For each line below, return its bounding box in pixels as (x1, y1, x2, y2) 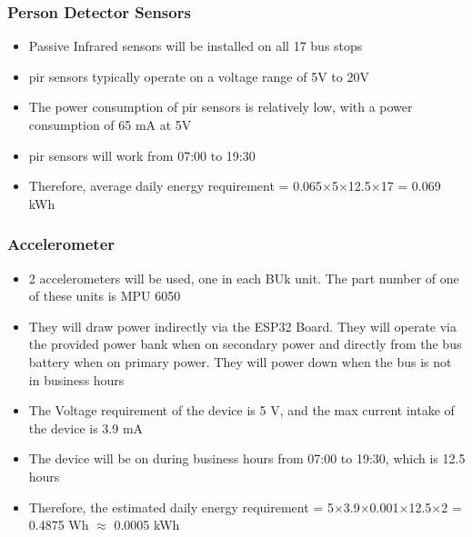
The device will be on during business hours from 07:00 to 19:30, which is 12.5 (28, 449, 466, 468)
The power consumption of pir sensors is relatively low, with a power (28, 97, 413, 116)
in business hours (28, 370, 125, 389)
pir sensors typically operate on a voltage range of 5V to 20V (28, 66, 369, 85)
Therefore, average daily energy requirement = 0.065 (28, 176, 323, 195)
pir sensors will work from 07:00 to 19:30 (28, 145, 256, 164)
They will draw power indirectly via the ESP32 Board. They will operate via (28, 316, 457, 335)
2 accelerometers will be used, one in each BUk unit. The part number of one (28, 268, 459, 287)
